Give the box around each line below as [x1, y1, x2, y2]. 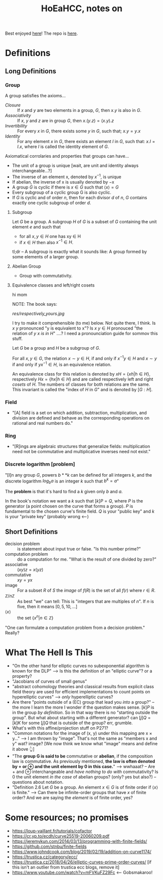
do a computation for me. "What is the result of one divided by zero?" [17, 556, 157, 562]
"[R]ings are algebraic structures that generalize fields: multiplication [12, 443, 150, 449]
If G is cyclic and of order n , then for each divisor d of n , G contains [12, 194, 147, 200]
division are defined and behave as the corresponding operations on [12, 415, 150, 420]
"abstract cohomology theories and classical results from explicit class [12, 684, 154, 690]
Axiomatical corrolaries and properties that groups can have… [5, 153, 129, 159]
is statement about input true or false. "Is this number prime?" [17, 545, 141, 552]
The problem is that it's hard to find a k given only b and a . [5, 489, 123, 495]
